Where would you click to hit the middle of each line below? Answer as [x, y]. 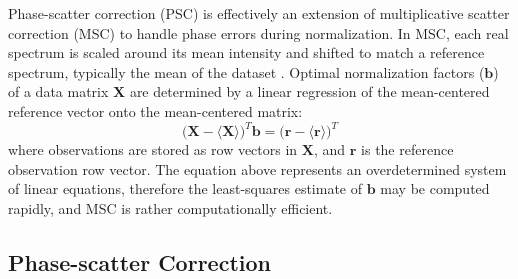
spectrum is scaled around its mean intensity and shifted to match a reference [246, 52]
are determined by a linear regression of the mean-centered [309, 91]
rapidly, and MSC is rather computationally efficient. [170, 207]
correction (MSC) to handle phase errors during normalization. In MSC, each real [258, 32]
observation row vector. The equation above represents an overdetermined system [257, 168]
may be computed [435, 188]
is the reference [407, 149]
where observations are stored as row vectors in [153, 149]
